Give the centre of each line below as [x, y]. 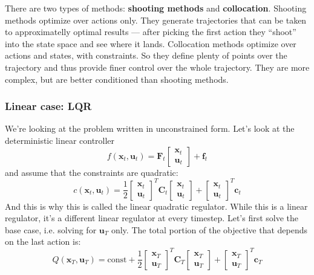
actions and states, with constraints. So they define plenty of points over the [146, 55]
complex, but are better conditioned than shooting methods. [117, 79]
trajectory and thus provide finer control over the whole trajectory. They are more [157, 67]
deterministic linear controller [60, 140]
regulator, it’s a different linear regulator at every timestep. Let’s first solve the [152, 218]
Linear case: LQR [48, 106]
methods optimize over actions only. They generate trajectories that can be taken [156, 20]
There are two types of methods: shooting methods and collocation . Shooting [156, 8]
